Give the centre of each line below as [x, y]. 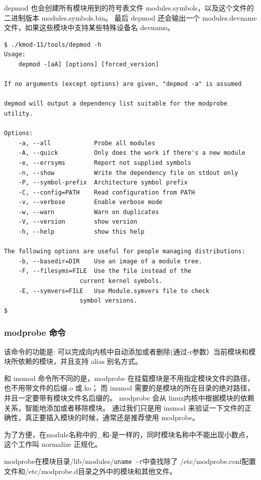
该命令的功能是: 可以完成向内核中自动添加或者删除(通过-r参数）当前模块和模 [130, 351]
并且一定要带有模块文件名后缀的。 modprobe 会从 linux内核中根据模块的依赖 [129, 398]
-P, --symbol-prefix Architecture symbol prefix [103, 183]
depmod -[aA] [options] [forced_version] [89, 64]
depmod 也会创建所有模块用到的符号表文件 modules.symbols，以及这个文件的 [129, 8]
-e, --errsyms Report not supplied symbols [105, 163]
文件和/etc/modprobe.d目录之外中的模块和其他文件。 [91, 471]
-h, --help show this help [81, 232]
